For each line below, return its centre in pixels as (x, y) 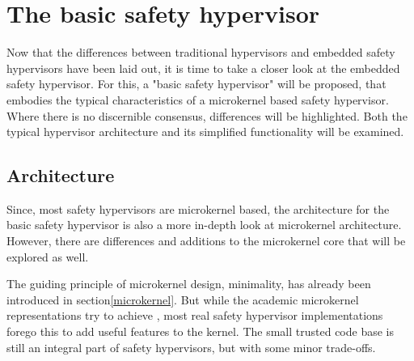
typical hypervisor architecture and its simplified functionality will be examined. (205, 132)
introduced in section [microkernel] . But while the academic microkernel (183, 299)
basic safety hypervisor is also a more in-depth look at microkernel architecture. (204, 225)
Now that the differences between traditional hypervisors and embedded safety (201, 52)
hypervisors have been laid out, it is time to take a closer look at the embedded (203, 68)
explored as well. (48, 256)
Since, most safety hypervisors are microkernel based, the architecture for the (198, 208)
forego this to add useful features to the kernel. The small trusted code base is (200, 331)
